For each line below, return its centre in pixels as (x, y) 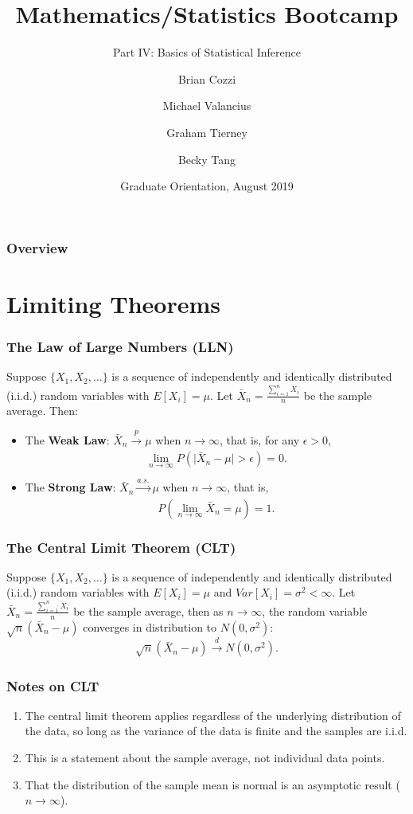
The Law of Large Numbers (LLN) (120, 346)
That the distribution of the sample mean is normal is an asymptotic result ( (212, 784)
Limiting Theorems (113, 303)
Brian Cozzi (207, 78)
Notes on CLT (53, 685)
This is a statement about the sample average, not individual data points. (205, 758)
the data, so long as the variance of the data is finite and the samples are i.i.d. (216, 731)
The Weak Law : (67, 439)
